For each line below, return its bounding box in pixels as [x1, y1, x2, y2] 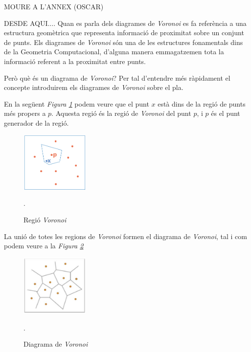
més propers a [4, 108, 46, 118]
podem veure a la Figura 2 [4, 241, 84, 251]
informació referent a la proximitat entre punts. [4, 56, 146, 66]
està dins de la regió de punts [158, 98, 246, 109]
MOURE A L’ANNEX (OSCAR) [4, 1, 104, 11]
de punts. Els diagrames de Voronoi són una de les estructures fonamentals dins [4, 37, 243, 47]
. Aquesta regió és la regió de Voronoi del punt [51, 108, 191, 118]
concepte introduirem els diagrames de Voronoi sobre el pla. [4, 82, 183, 92]
